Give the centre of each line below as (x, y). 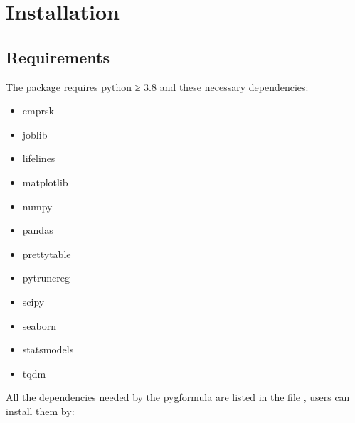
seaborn (39, 325)
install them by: (40, 411)
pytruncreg (46, 278)
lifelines (39, 158)
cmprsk (38, 111)
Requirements (58, 57)
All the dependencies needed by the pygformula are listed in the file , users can (178, 397)
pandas (38, 230)
